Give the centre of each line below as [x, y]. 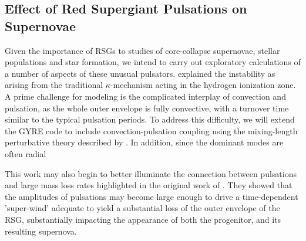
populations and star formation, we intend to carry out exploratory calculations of [153, 62]
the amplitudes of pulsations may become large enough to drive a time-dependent [152, 196]
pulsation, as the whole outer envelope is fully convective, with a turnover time [147, 108]
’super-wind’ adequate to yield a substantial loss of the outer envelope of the [142, 208]
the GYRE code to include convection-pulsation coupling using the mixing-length [151, 130]
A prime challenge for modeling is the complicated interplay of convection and [145, 96]
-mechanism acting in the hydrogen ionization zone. [203, 85]
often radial [26, 153]
